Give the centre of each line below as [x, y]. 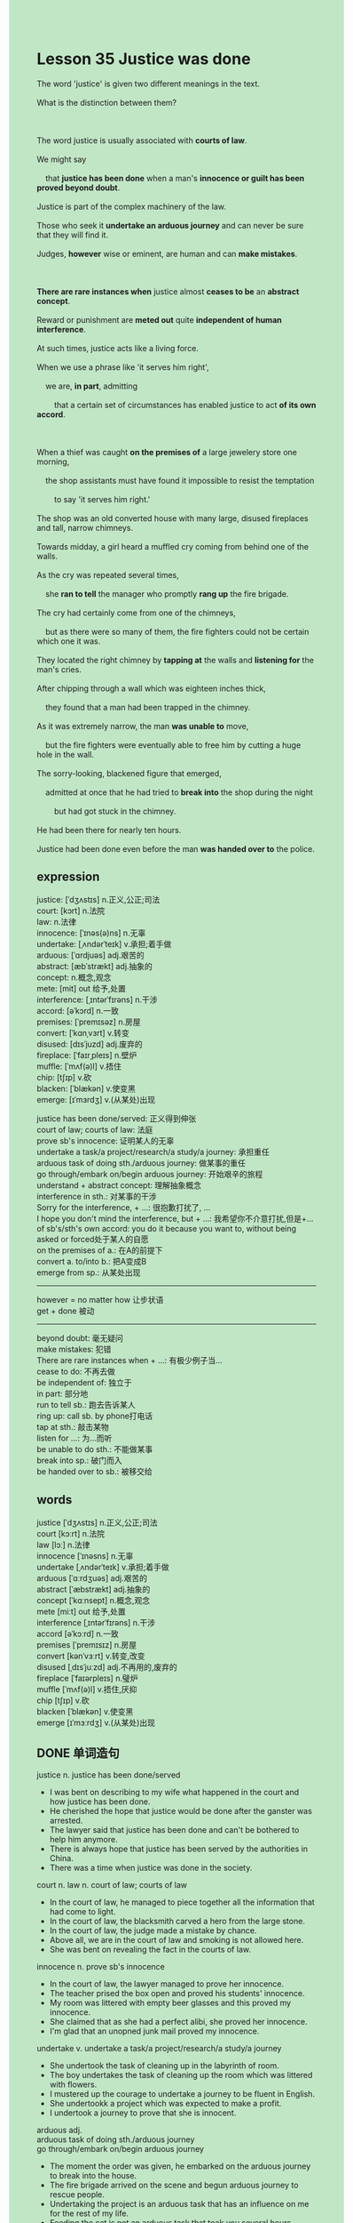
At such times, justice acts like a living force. [118, 348]
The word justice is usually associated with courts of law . [142, 140]
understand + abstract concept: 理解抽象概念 [119, 1185]
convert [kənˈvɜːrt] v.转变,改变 [91, 1656]
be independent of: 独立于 [84, 1382]
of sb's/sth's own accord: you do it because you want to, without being [166, 1228]
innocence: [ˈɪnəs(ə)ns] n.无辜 [91, 933]
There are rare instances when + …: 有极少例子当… [129, 1360]
